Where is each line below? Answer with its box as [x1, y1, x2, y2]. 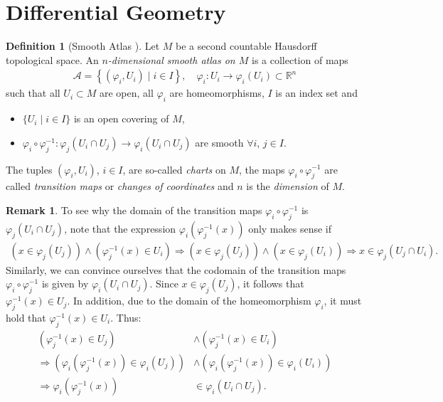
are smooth [195, 134, 244, 149]
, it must [324, 293, 362, 308]
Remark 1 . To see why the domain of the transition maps [6, 202, 262, 217]
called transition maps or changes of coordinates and [6, 179, 234, 194]
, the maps [239, 162, 285, 176]
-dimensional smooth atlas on [107, 52, 235, 67]
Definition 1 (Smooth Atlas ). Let [6, 38, 160, 53]
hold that [6, 310, 46, 324]
